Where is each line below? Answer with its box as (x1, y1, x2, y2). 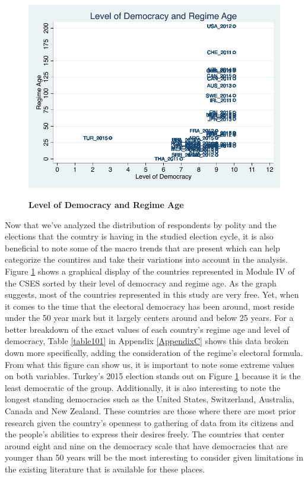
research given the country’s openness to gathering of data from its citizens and (5, 416, 294, 428)
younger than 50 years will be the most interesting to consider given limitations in (5, 451, 303, 464)
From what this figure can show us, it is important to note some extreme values (5, 358, 295, 370)
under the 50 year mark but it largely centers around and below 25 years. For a (5, 311, 294, 324)
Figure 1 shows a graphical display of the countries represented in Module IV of (5, 264, 295, 277)
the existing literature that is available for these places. (5, 463, 205, 475)
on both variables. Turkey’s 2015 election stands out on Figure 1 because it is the (5, 370, 301, 382)
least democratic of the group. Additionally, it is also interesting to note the (5, 381, 281, 393)
